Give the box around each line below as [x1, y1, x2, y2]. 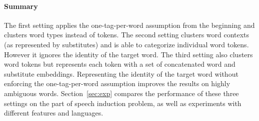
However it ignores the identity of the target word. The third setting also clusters [4, 49, 253, 59]
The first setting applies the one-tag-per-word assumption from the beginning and [4, 19, 255, 30]
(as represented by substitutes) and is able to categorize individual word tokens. [4, 39, 249, 49]
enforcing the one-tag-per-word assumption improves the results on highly [4, 78, 230, 89]
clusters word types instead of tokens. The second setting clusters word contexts [4, 29, 249, 40]
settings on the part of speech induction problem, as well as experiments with [4, 98, 241, 108]
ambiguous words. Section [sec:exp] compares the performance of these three [4, 88, 239, 98]
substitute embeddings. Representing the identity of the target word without [4, 68, 238, 79]
